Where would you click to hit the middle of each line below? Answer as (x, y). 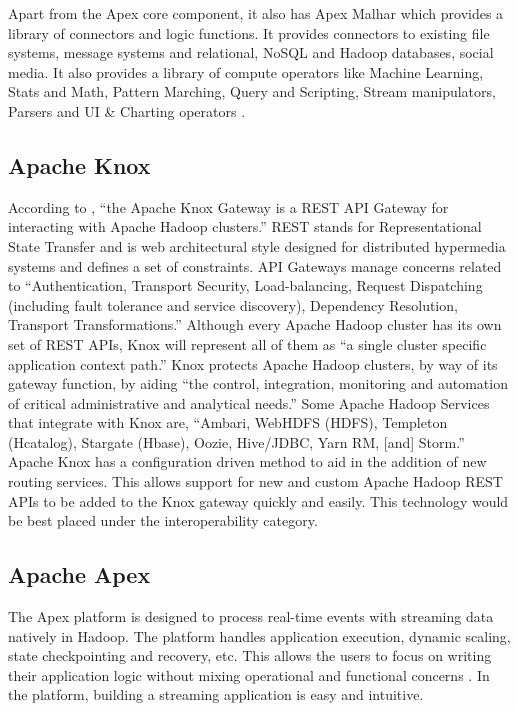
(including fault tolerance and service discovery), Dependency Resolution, (233, 304)
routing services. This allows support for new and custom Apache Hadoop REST (255, 481)
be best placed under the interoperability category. (163, 520)
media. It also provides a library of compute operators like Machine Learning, (246, 71)
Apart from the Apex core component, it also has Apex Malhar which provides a (256, 13)
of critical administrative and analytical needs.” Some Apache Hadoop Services (249, 402)
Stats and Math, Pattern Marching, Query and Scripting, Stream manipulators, (252, 91)
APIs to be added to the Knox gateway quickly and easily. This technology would (258, 500)
